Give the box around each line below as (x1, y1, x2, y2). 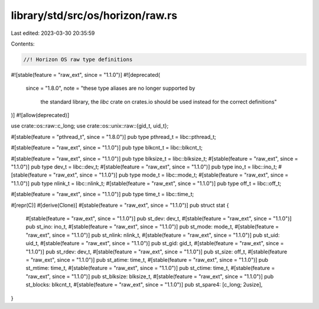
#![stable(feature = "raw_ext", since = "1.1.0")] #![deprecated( (11, 71, 161, 78)
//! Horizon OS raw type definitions (23, 56, 133, 63)
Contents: (11, 40, 35, 47)
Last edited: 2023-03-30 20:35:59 (11, 30, 95, 37)
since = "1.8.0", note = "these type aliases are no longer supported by (25, 84, 196, 92)
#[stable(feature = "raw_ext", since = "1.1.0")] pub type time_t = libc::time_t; (11, 191, 194, 198)
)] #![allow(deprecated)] (11, 112, 70, 119)
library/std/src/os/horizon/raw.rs (11, 9, 177, 22)
